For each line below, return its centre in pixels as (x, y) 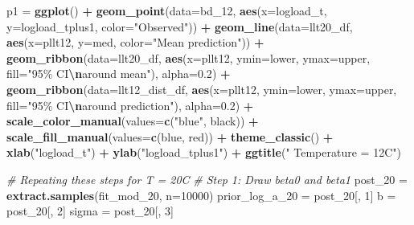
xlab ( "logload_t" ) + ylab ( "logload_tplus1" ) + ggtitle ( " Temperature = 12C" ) (204, 152)
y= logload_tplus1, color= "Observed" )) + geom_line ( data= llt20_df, (180, 26)
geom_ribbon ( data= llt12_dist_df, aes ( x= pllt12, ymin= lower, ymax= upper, (202, 89)
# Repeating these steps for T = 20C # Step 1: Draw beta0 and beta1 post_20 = (207, 179)
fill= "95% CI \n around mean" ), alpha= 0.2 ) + (119, 74)
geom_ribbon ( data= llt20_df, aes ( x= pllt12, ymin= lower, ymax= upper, (189, 57)
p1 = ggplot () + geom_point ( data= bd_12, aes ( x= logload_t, (167, 10)
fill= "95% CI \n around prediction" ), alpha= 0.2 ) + (130, 105)
